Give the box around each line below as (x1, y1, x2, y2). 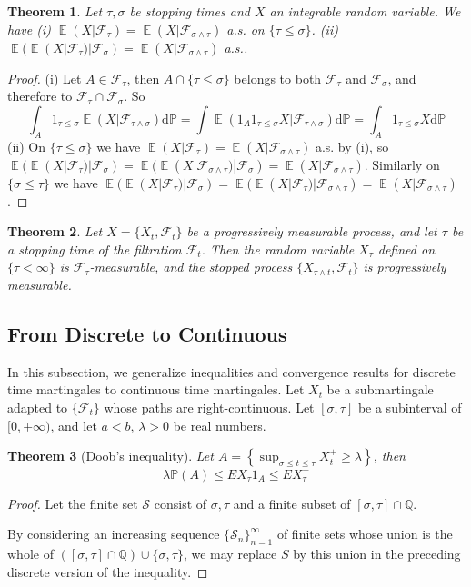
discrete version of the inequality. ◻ (7, 562, 208, 581)
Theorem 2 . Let (7, 222, 103, 241)
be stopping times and (129, 2, 250, 20)
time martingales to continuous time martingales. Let (7, 380, 305, 399)
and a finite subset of (233, 493, 351, 512)
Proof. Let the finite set (7, 493, 138, 512)
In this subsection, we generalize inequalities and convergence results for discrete (7, 362, 456, 381)
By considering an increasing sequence (7, 524, 220, 543)
